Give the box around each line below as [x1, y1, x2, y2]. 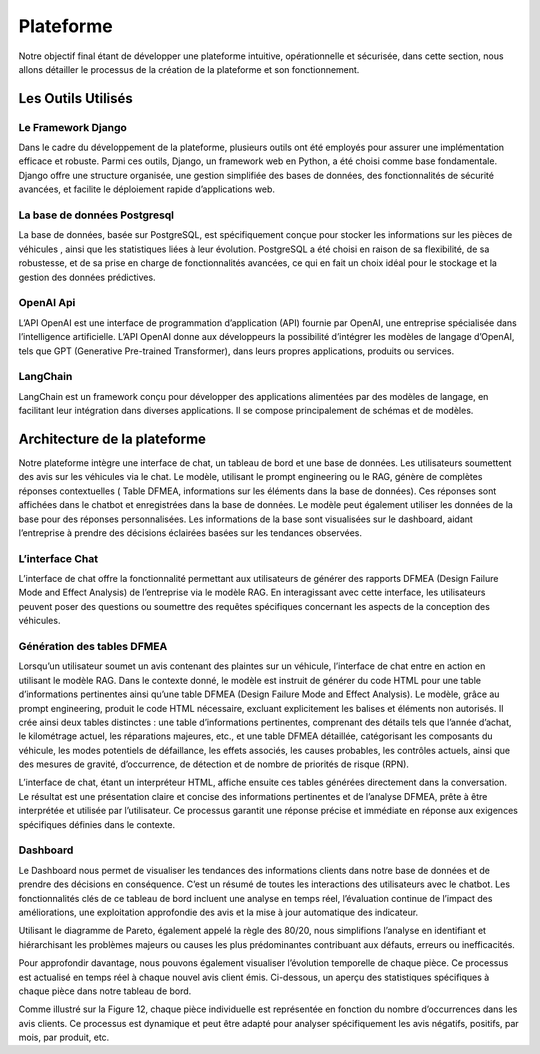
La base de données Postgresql [18, 208, 175, 222]
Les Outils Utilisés [18, 90, 134, 107]
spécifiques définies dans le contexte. [18, 818, 175, 830]
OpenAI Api [18, 296, 76, 310]
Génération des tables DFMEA [18, 639, 168, 653]
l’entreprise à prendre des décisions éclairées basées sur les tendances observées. [18, 526, 363, 539]
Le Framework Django [18, 120, 127, 134]
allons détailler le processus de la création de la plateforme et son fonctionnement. [18, 63, 360, 75]
